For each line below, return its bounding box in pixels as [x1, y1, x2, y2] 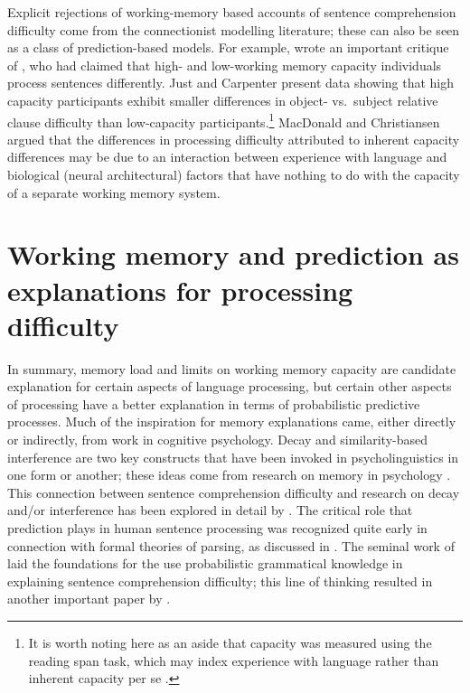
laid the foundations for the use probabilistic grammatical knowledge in [7, 554, 403, 573]
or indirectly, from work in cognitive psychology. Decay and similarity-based [7, 430, 428, 449]
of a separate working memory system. [7, 183, 221, 201]
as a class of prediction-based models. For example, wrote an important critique [7, 38, 449, 57]
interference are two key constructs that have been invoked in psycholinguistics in [7, 447, 459, 466]
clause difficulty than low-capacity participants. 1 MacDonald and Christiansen [7, 109, 440, 131]
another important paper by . [7, 589, 171, 608]
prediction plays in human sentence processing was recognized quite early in [7, 519, 428, 538]
